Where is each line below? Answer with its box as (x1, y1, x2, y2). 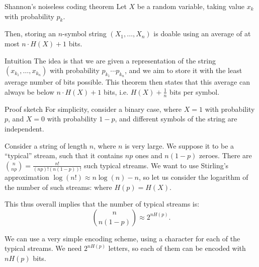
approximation (5, 172, 49, 182)
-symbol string (62, 28, 107, 39)
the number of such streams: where (5, 181, 112, 192)
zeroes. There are (199, 150, 252, 161)
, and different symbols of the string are (115, 113, 237, 124)
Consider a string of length (5, 140, 87, 151)
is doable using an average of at (153, 28, 251, 39)
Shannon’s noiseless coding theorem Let (5, 1, 127, 11)
